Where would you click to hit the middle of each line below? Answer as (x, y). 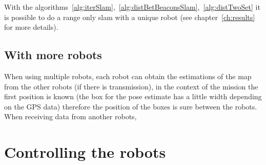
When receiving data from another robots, (70, 116)
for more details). (31, 27)
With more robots (53, 55)
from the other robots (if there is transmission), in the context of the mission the (131, 86)
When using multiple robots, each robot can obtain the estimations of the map (128, 76)
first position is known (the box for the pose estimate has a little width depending (133, 96)
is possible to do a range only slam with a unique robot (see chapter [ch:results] (130, 17)
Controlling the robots (85, 152)
